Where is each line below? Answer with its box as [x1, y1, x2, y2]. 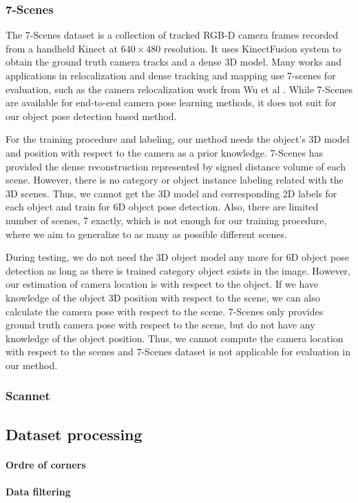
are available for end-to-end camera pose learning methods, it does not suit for [6, 95, 337, 110]
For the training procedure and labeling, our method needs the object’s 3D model [6, 132, 350, 146]
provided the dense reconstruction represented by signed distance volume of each [6, 159, 346, 173]
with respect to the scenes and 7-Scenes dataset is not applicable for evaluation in [6, 344, 351, 359]
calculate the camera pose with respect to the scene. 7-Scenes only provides [6, 304, 324, 318]
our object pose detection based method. [6, 108, 177, 123]
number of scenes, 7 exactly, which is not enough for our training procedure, [6, 213, 327, 227]
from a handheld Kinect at [6, 41, 118, 55]
